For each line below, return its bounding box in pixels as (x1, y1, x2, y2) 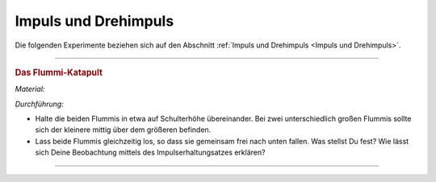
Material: (15, 85, 45, 94)
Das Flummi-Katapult (15, 67, 103, 78)
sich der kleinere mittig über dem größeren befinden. (35, 125, 212, 134)
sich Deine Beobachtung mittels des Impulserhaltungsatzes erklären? (35, 147, 266, 157)
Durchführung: (15, 99, 64, 109)
